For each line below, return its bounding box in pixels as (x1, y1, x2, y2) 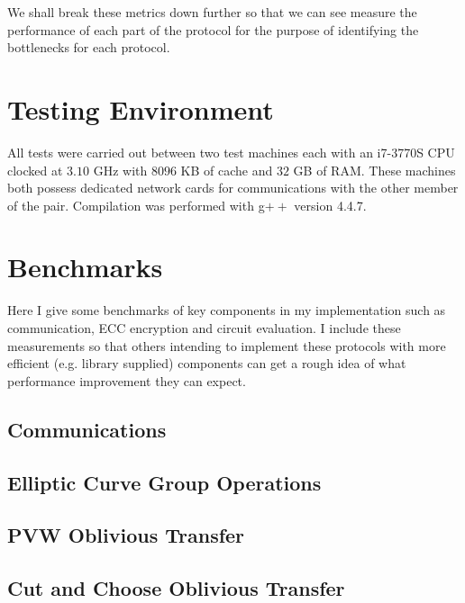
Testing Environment (7, 90, 274, 127)
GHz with (93, 160, 148, 179)
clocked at (7, 160, 63, 179)
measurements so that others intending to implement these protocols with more (7, 336, 446, 355)
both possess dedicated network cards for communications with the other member (7, 178, 459, 197)
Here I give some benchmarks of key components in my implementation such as (7, 301, 446, 319)
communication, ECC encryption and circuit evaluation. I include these (7, 319, 401, 337)
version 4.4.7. (294, 195, 367, 214)
